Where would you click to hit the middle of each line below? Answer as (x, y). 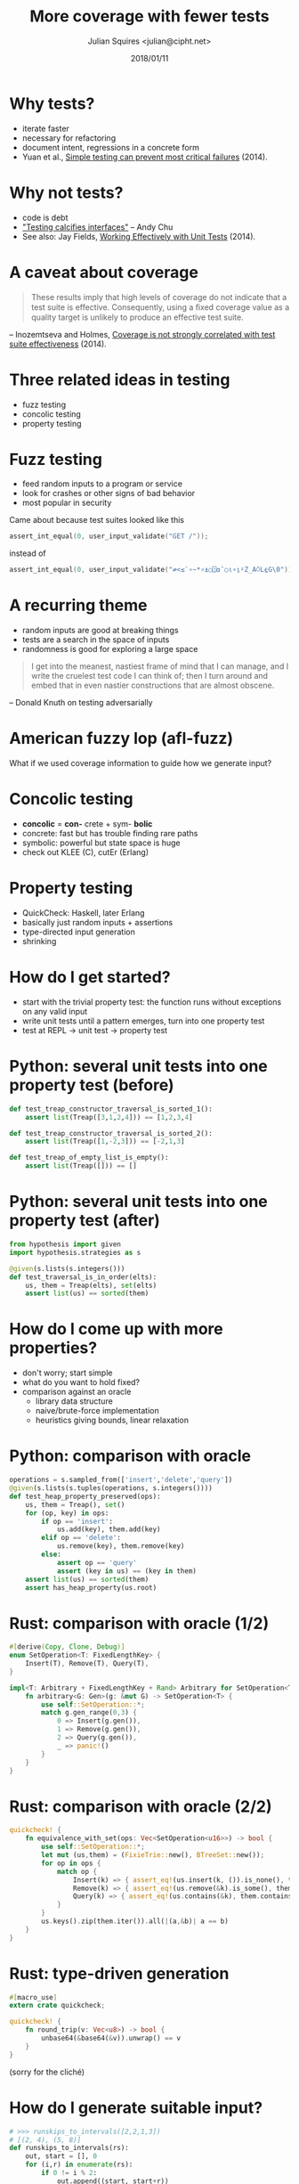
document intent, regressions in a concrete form (111, 147)
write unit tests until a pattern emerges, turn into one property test (143, 1021)
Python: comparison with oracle (130, 1456)
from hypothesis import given (65, 1244)
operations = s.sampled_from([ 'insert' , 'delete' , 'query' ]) (121, 1480)
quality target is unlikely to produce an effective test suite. (137, 317)
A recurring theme (78, 605)
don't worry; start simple (67, 1373)
